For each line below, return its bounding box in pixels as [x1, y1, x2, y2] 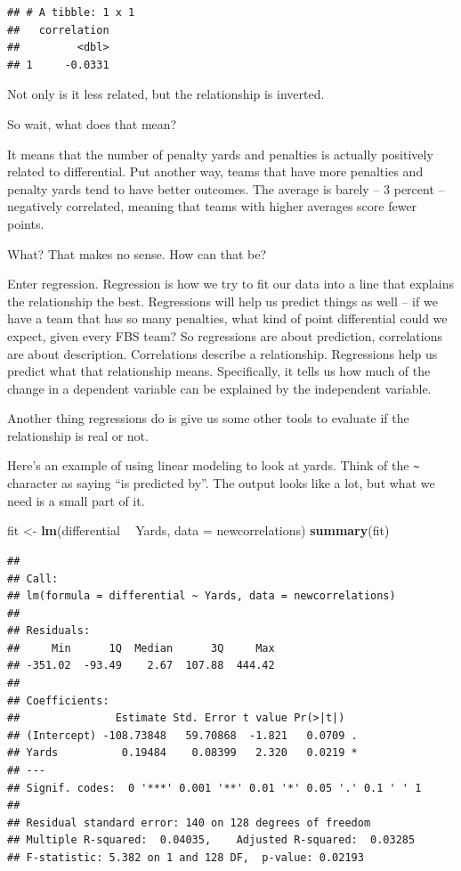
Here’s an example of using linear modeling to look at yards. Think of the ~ [7, 456, 420, 475]
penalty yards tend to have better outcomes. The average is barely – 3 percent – [7, 179, 445, 198]
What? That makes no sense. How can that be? [7, 244, 267, 263]
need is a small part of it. [7, 491, 145, 509]
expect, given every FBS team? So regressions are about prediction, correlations [7, 326, 443, 345]
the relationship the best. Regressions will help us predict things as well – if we [7, 291, 438, 310]
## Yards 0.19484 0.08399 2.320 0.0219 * [7, 746, 358, 760]
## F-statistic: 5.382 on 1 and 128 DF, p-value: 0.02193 [7, 851, 364, 864]
